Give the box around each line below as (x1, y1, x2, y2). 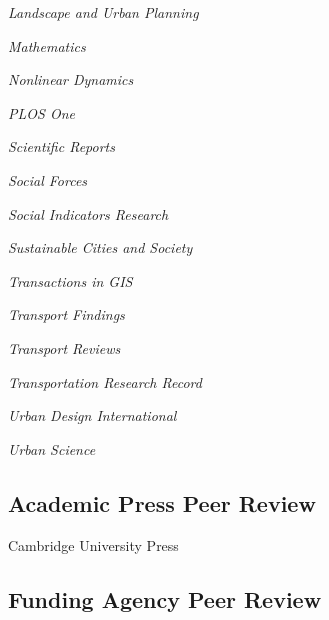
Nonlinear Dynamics (8, 69, 134, 90)
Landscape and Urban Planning (8, 2, 199, 22)
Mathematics (8, 35, 86, 56)
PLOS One (8, 102, 75, 123)
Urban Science (8, 438, 96, 459)
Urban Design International (8, 405, 177, 426)
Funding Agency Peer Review (8, 583, 322, 614)
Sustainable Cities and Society (8, 237, 193, 258)
